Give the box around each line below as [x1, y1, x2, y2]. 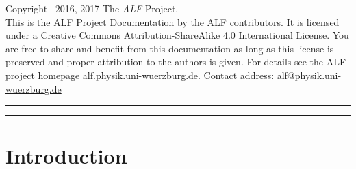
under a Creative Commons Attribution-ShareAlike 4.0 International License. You [5, 28, 349, 42]
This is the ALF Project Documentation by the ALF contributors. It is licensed [5, 14, 340, 29]
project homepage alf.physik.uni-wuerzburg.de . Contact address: [5, 67, 275, 82]
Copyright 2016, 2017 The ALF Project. [5, 1, 179, 15]
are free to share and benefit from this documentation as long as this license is [5, 41, 334, 55]
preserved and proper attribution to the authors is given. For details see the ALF [5, 55, 346, 69]
